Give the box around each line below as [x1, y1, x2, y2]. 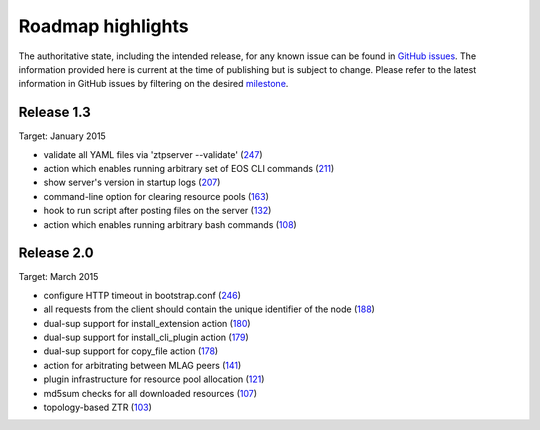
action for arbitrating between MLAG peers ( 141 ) [43, 359, 242, 371]
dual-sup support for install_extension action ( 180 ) [43, 317, 251, 329]
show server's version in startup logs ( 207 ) [43, 176, 221, 189]
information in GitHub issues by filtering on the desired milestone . [18, 78, 289, 90]
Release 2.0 [18, 245, 94, 262]
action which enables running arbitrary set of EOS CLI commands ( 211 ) [43, 163, 335, 175]
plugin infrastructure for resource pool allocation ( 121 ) [43, 373, 265, 385]
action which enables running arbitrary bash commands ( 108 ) [43, 218, 297, 230]
